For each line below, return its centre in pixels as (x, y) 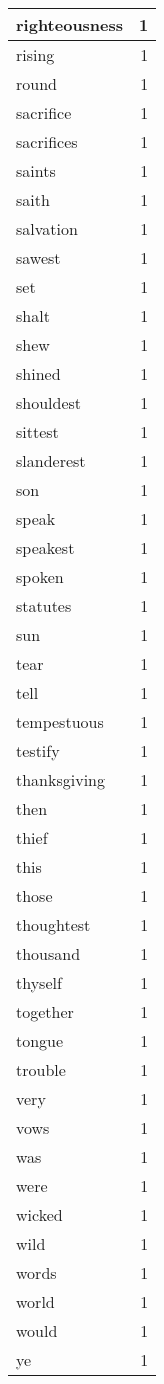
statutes (44, 605)
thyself (39, 982)
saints (36, 170)
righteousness (70, 24)
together (45, 1011)
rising (35, 54)
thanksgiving (61, 779)
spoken (40, 576)
